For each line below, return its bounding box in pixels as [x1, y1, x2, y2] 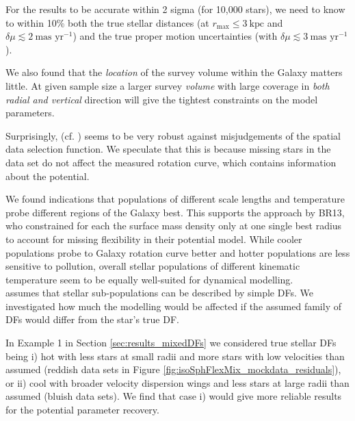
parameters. [5, 105, 55, 120]
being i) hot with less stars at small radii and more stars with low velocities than [5, 348, 345, 363]
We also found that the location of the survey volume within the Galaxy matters [5, 65, 343, 79]
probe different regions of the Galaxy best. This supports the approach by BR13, [5, 205, 345, 219]
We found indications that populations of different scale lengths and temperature [5, 192, 345, 206]
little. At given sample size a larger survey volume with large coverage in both [5, 78, 330, 92]
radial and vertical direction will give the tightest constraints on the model [5, 92, 318, 106]
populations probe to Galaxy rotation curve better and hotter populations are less [5, 245, 350, 259]
